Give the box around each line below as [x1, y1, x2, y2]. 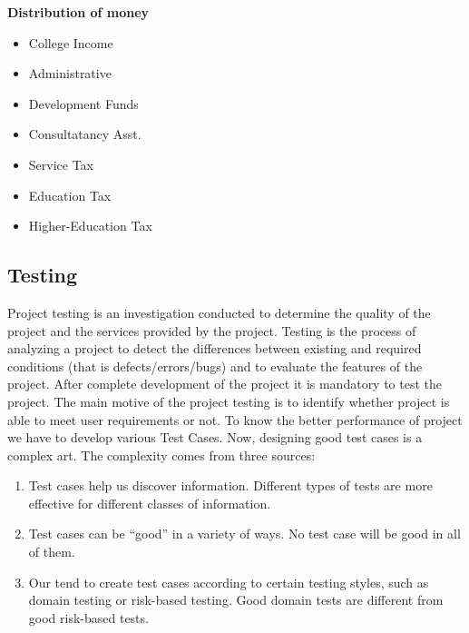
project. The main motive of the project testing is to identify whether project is [7, 391, 450, 410]
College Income [28, 33, 113, 52]
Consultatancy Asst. [28, 124, 142, 143]
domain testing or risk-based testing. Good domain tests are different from [28, 590, 444, 609]
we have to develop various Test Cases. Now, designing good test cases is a [7, 428, 423, 447]
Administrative [28, 64, 112, 83]
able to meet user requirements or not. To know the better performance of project [7, 410, 463, 429]
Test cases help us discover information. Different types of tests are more [28, 476, 433, 495]
